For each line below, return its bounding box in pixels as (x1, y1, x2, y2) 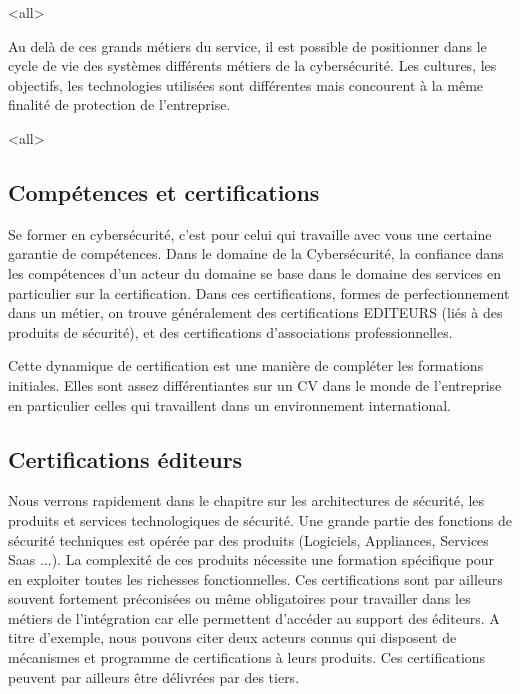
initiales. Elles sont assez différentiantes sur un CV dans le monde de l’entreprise (8, 374, 502, 395)
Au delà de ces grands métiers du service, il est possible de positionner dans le (8, 35, 487, 56)
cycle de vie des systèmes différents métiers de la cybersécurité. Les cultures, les (8, 55, 497, 76)
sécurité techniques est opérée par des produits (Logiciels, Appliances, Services (8, 529, 489, 550)
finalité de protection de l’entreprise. (8, 94, 231, 115)
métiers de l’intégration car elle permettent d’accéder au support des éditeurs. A (8, 607, 500, 628)
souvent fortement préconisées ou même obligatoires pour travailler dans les (8, 588, 471, 609)
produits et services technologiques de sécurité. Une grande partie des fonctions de (8, 509, 512, 530)
